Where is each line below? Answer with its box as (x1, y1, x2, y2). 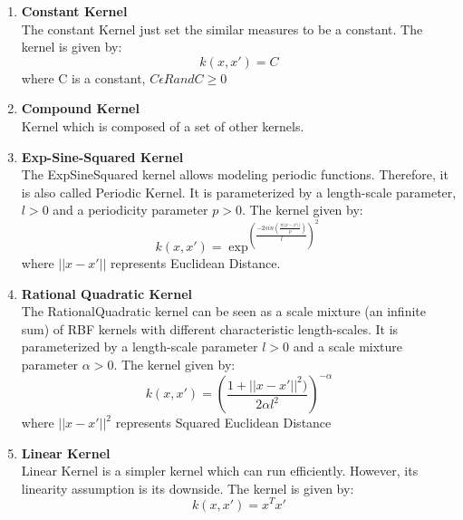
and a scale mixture (293, 337, 403, 356)
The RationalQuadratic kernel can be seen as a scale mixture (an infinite (21, 302, 426, 321)
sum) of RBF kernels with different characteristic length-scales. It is (21, 319, 399, 338)
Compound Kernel (21, 99, 140, 118)
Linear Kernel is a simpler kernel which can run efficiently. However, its (21, 461, 419, 480)
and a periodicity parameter (53, 200, 208, 219)
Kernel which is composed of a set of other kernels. (21, 116, 304, 135)
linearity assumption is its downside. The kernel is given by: (21, 478, 354, 497)
